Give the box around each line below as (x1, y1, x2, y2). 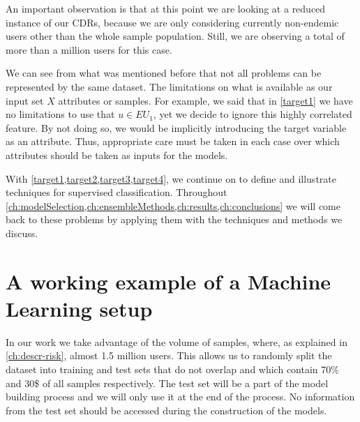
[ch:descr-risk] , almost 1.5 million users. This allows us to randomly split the (6, 348, 332, 363)
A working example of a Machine (6, 266, 331, 295)
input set (6, 93, 44, 107)
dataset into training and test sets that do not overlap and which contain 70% (6, 362, 339, 376)
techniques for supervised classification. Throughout (6, 185, 227, 199)
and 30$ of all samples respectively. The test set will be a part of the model (6, 375, 329, 390)
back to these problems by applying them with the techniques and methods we (6, 212, 343, 227)
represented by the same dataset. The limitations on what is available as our (6, 79, 333, 93)
